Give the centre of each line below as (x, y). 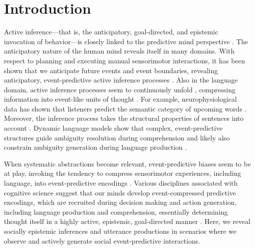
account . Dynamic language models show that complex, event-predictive (113, 128)
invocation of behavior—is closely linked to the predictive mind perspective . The (126, 41)
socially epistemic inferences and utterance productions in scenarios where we (120, 231)
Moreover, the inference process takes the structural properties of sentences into (124, 118)
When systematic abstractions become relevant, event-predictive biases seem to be (127, 163)
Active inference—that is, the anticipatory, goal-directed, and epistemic (111, 32)
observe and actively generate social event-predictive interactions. (102, 240)
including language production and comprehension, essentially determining (116, 211)
